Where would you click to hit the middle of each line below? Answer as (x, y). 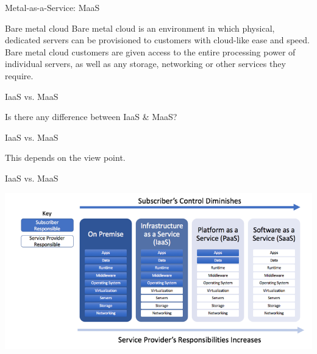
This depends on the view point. (65, 158)
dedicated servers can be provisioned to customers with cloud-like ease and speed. (157, 40)
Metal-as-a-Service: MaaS (52, 7)
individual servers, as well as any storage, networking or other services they (145, 64)
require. (19, 75)
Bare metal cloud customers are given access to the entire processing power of (150, 51)
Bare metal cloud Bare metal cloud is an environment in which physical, (140, 28)
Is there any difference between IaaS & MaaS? (91, 117)
